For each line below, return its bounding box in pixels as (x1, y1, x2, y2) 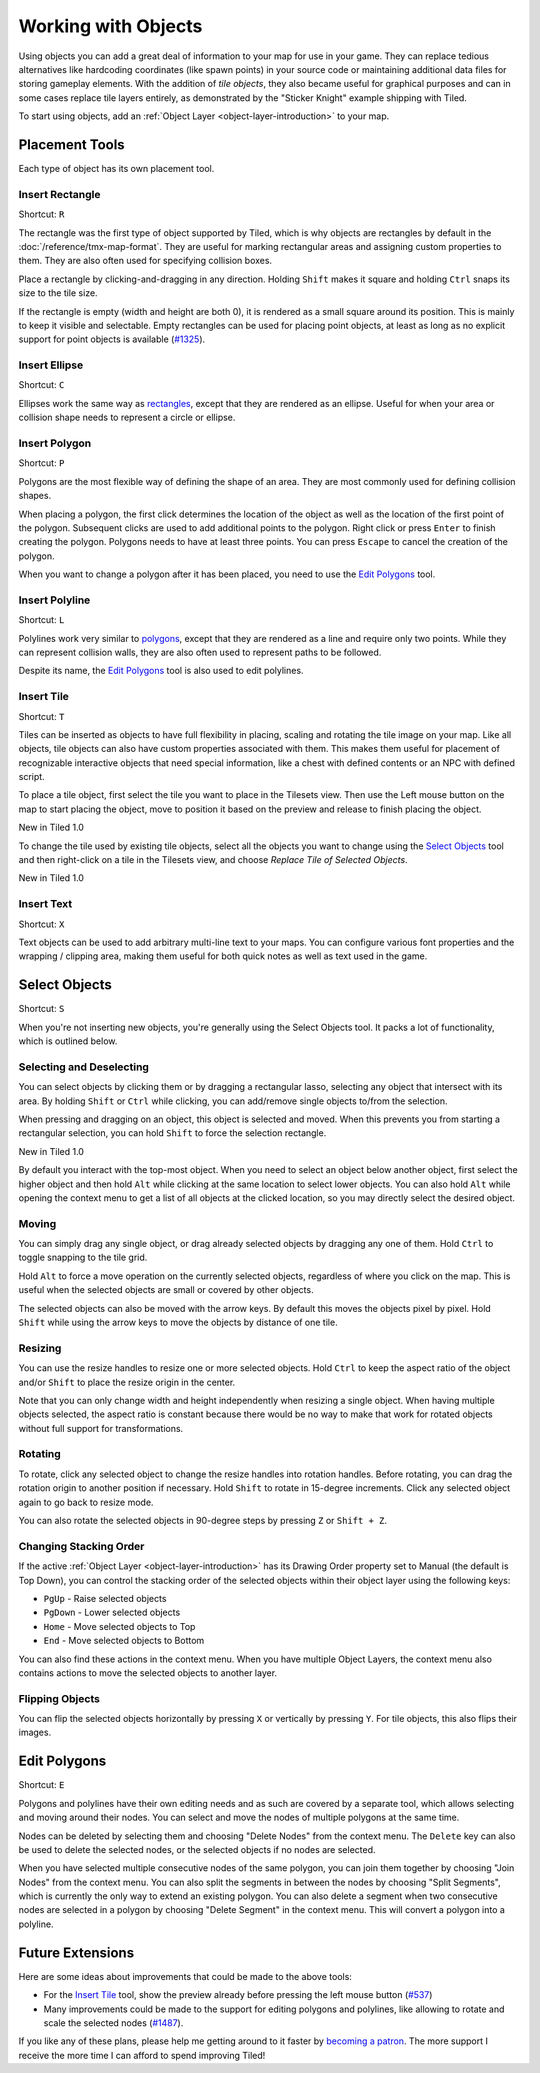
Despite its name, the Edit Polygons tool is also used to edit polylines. (18, 665, 304, 677)
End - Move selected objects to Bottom (43, 1635, 205, 1647)
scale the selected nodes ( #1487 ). (43, 2016, 184, 2029)
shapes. (18, 490, 52, 502)
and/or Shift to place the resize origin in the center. (18, 1376, 236, 1388)
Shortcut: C (18, 379, 65, 391)
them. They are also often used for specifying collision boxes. (18, 255, 273, 267)
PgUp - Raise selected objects (43, 1592, 167, 1604)
